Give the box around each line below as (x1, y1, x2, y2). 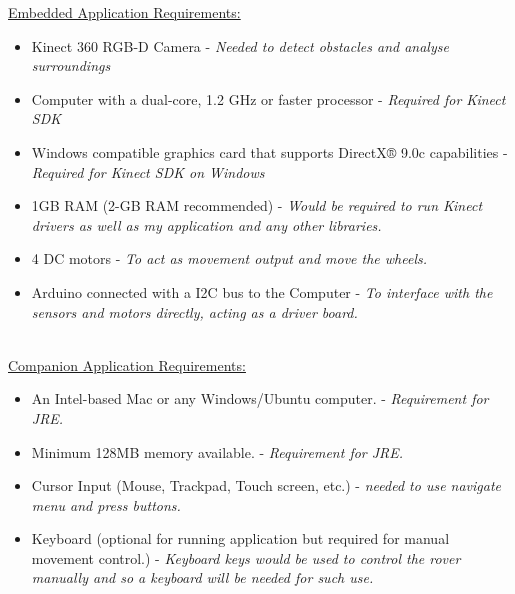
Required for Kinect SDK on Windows (31, 161, 265, 182)
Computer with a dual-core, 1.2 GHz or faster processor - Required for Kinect (31, 88, 506, 109)
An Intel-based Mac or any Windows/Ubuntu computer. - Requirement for (31, 388, 489, 409)
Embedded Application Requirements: (8, 2, 241, 22)
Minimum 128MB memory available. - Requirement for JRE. (31, 441, 404, 462)
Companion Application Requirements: (8, 354, 246, 375)
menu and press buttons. (31, 494, 181, 515)
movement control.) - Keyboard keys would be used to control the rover (31, 547, 461, 568)
